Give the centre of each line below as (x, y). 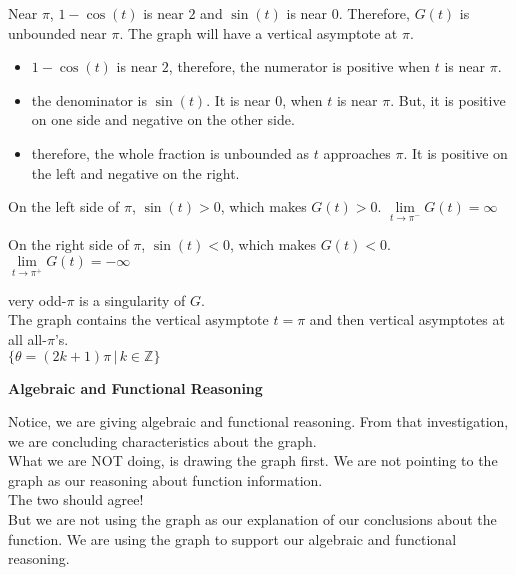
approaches (357, 152)
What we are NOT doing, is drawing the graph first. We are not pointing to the (253, 460)
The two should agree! (76, 499)
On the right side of (68, 244)
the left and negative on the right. (135, 172)
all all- (27, 338)
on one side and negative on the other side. (163, 119)
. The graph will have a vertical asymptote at (258, 32)
